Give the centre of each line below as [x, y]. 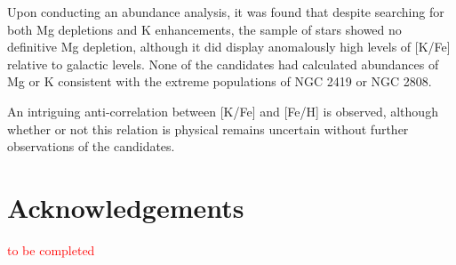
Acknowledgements [126, 207]
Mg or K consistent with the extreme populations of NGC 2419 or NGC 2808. [220, 81]
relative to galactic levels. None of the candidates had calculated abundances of [223, 64]
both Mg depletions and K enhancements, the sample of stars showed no [204, 29]
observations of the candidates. [91, 146]
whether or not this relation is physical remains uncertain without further [208, 128]
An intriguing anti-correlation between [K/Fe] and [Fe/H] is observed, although [223, 111]
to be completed [51, 249]
